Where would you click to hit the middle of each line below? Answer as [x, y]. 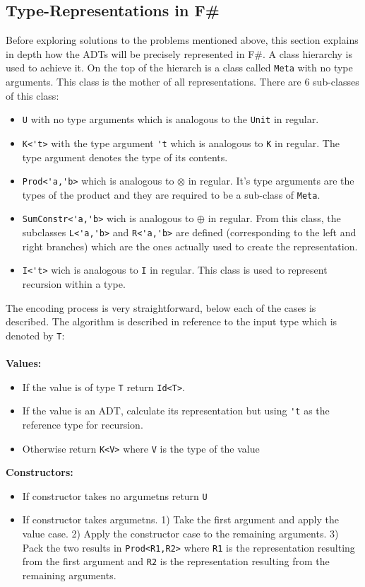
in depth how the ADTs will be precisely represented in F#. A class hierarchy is [179, 53]
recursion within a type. [74, 284]
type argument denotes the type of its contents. [125, 157]
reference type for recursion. [83, 424]
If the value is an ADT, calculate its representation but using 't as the [176, 411]
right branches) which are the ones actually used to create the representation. [190, 246]
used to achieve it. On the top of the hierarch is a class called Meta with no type [179, 68]
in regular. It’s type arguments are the [271, 181]
